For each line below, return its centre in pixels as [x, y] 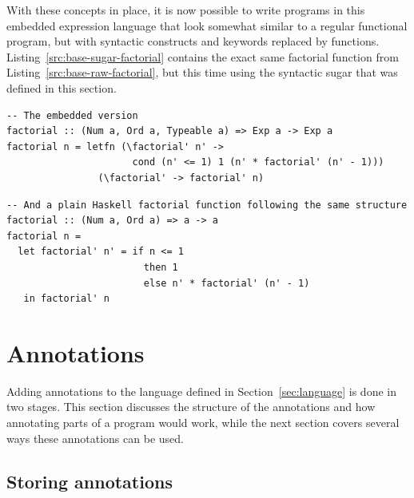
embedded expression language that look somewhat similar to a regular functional [207, 25]
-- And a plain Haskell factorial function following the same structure [207, 205]
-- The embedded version [72, 115]
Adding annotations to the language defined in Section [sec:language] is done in [201, 391]
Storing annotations [90, 481]
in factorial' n [66, 299]
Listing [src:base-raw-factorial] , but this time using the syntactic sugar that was [202, 72]
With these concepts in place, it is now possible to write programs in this [186, 10]
